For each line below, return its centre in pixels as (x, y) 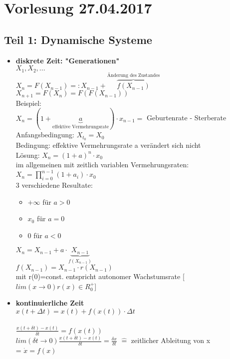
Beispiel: (29, 103)
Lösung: (28, 155)
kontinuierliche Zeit (50, 303)
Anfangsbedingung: (45, 135)
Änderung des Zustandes (133, 76)
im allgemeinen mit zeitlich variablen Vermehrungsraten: (102, 165)
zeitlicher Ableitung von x (171, 340)
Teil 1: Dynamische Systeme (78, 39)
